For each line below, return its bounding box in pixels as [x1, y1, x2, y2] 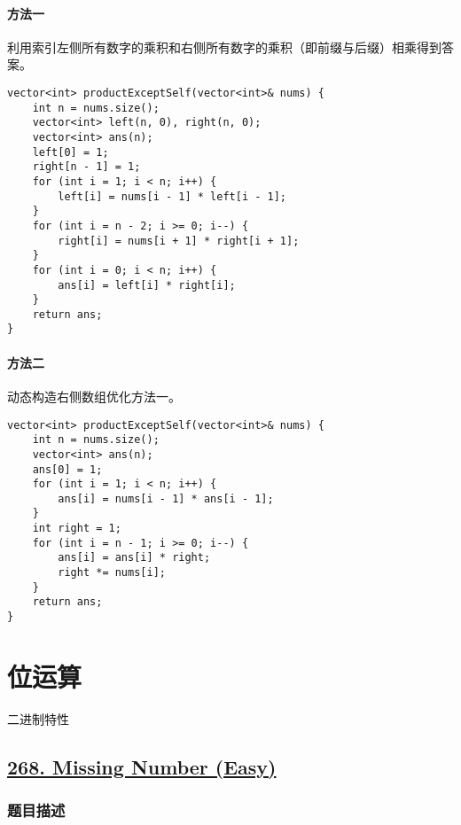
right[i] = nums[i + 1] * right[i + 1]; [58, 234, 300, 247]
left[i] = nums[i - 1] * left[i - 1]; [58, 190, 286, 203]
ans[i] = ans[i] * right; [58, 551, 211, 564]
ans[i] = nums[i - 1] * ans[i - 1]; [58, 492, 274, 505]
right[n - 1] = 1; [32, 160, 141, 174]
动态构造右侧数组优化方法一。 [7, 386, 181, 405]
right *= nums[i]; [58, 566, 166, 580]
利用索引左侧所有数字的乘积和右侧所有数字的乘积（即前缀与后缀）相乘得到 [7, 37, 441, 56]
